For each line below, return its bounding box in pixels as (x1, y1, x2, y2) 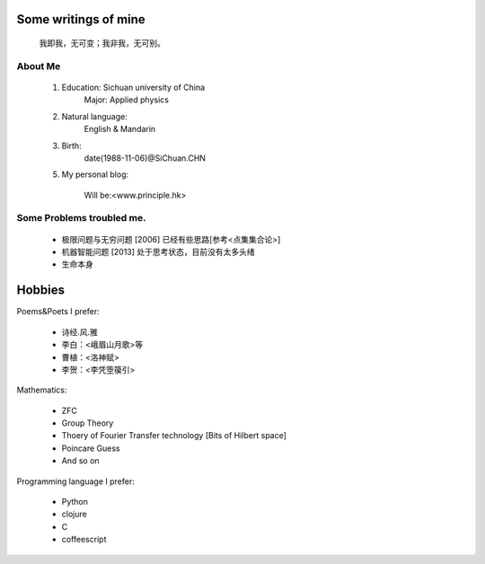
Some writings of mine (16, 12, 145, 27)
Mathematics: (16, 384, 67, 395)
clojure (61, 508, 87, 520)
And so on (61, 455, 100, 466)
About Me (16, 59, 61, 72)
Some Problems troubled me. (16, 212, 146, 225)
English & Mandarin (84, 124, 156, 135)
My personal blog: (61, 169, 129, 180)
